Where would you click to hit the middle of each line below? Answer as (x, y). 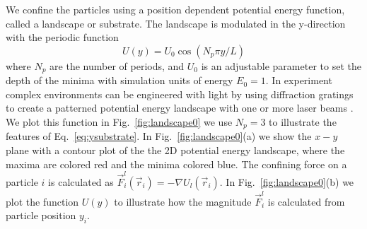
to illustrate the (303, 122)
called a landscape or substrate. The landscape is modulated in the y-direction (176, 23)
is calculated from (306, 201)
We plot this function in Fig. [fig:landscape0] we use (119, 122)
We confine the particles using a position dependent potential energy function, (175, 9)
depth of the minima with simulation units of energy (120, 80)
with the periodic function (62, 37)
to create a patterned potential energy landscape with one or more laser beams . (180, 108)
